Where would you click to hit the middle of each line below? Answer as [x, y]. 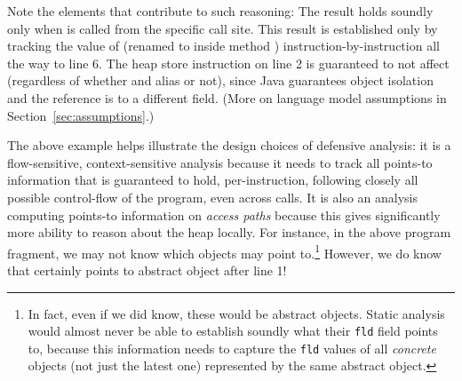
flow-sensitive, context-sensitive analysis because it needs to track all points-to [220, 162]
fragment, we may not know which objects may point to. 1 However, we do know [224, 251]
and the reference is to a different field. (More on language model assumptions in [227, 97]
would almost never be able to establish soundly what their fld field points [233, 331]
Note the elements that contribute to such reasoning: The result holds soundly [220, 11]
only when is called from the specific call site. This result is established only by [223, 28]
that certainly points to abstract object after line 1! [147, 270]
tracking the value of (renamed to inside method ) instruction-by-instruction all [223, 46]
